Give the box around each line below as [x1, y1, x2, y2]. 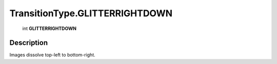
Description [9, 39, 48, 47]
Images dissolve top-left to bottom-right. [9, 52, 96, 58]
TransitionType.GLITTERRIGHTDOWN [9, 8, 173, 19]
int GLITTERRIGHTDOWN [22, 25, 77, 31]
